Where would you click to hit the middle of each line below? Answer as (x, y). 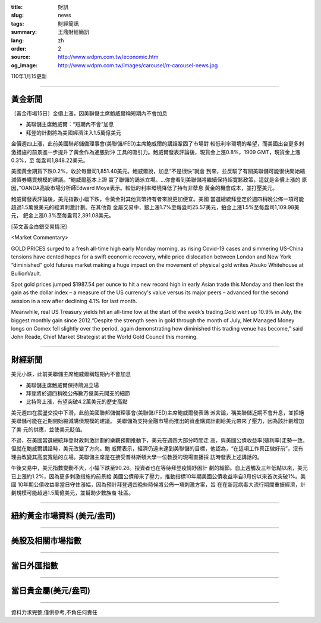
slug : (17, 15)
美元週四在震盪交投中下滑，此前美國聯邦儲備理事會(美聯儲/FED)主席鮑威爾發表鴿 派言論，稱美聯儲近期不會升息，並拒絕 (158, 412)
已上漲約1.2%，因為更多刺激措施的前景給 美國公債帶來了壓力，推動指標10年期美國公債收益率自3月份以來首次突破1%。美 (158, 476)
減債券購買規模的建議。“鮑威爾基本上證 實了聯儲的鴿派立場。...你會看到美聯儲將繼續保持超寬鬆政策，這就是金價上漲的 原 (159, 179)
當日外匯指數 (34, 566)
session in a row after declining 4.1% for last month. (74, 301)
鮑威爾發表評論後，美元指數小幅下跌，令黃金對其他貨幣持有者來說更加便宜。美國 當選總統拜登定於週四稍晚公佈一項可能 (158, 199)
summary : (24, 32)
